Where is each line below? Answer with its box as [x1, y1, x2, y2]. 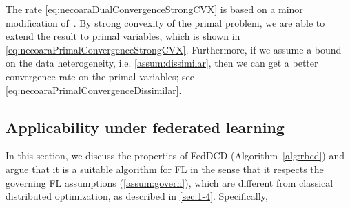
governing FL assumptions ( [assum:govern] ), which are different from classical [6, 175, 333, 189]
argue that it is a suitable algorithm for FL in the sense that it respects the [6, 161, 324, 176]
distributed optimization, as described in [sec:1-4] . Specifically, [6, 189, 268, 203]
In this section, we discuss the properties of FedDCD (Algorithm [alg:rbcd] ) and [6, 148, 345, 163]
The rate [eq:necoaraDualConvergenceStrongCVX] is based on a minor [6, 2, 303, 16]
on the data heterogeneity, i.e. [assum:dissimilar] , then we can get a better [6, 56, 318, 70]
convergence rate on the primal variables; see [6, 69, 195, 83]
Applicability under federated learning [6, 116, 285, 137]
